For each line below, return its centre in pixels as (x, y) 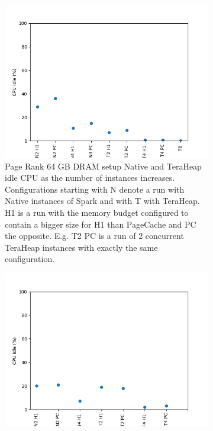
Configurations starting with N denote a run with (95, 189)
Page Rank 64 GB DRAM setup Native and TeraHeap (103, 166)
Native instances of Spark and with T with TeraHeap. (102, 201)
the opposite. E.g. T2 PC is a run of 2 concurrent (94, 236)
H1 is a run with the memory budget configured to (97, 212)
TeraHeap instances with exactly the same (81, 247)
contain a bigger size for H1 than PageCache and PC (101, 224)
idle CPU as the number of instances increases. (90, 178)
